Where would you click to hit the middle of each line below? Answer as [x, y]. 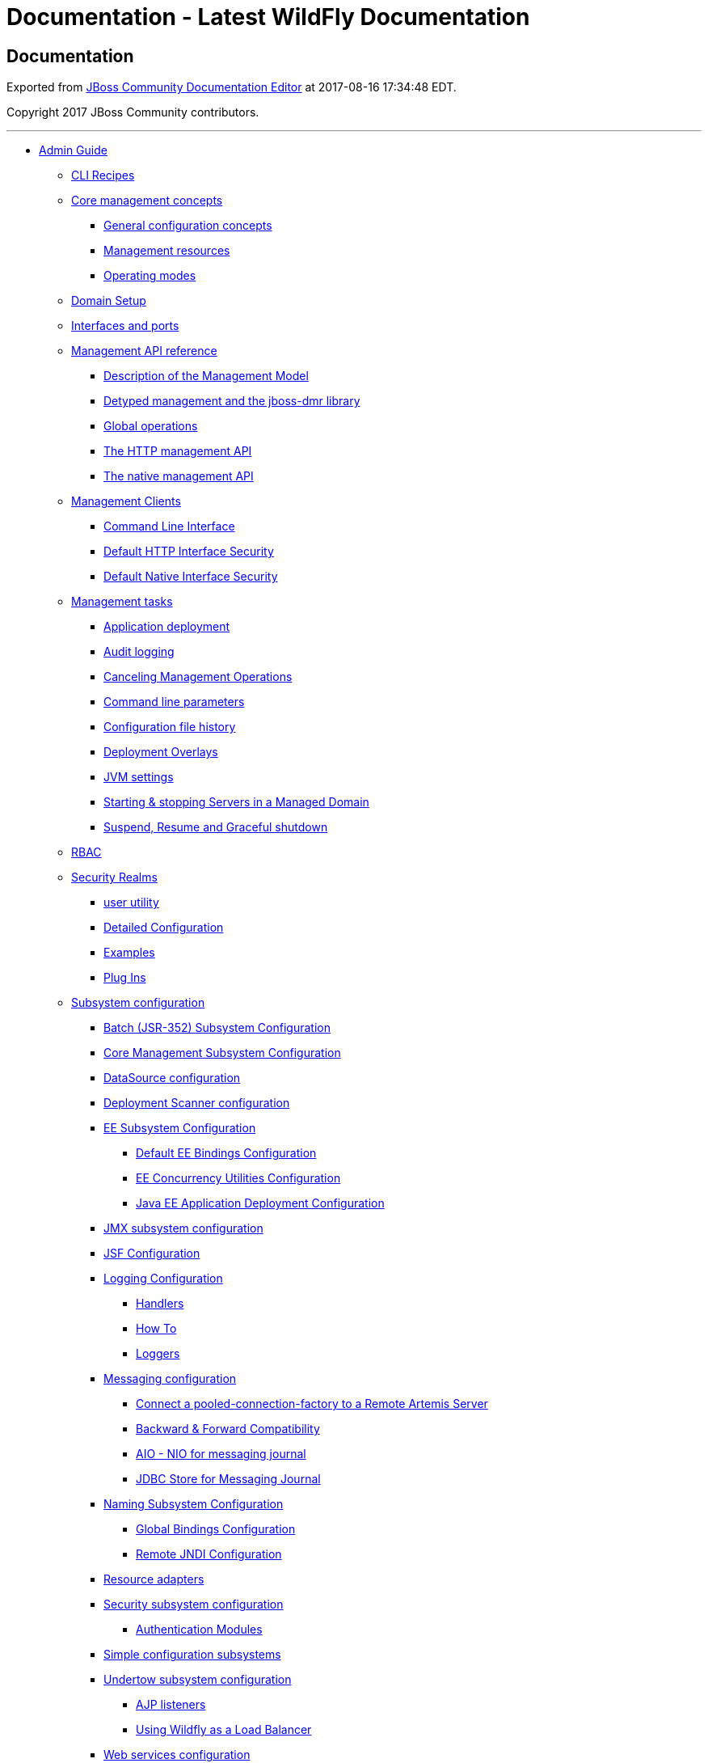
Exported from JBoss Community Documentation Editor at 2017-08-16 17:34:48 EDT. [232, 87]
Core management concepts [147, 201]
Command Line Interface [169, 526]
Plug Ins [125, 978]
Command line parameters [174, 702]
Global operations [151, 426]
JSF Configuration [152, 1254]
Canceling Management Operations [198, 677]
